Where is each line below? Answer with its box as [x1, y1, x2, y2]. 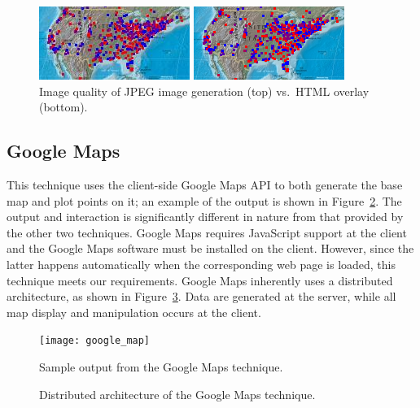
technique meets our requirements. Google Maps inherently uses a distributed [7, 271, 393, 289]
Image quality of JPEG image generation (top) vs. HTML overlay [39, 82, 370, 99]
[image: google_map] [39, 335, 151, 347]
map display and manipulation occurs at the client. [7, 303, 261, 320]
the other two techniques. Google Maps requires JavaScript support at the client [7, 224, 407, 241]
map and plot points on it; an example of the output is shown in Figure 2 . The [7, 192, 402, 209]
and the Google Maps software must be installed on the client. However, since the [7, 240, 414, 257]
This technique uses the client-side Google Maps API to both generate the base [7, 176, 403, 193]
